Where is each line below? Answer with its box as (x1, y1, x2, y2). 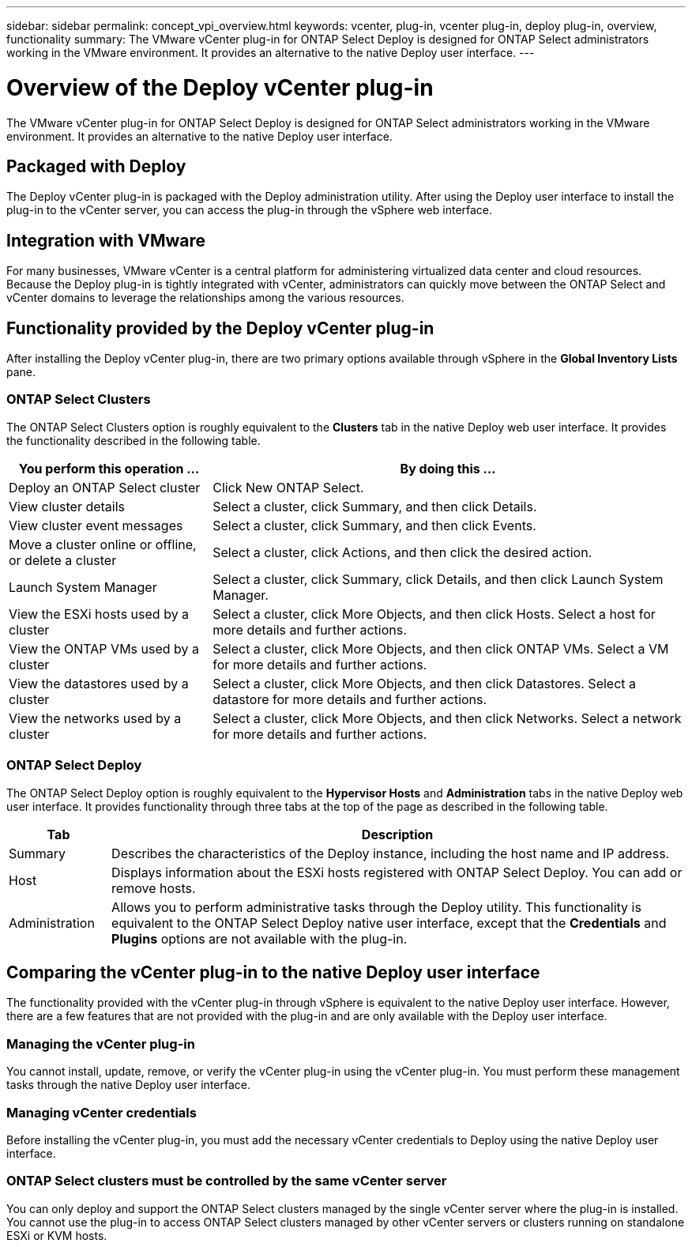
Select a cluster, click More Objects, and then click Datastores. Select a (212, 675, 637, 691)
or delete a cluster (9, 552, 117, 568)
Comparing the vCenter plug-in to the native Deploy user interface (6, 962, 540, 982)
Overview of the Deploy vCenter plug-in (6, 73, 434, 101)
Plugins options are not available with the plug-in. (111, 930, 408, 947)
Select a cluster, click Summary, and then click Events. (212, 517, 536, 533)
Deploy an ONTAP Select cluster (9, 479, 201, 495)
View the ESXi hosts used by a (9, 605, 190, 622)
